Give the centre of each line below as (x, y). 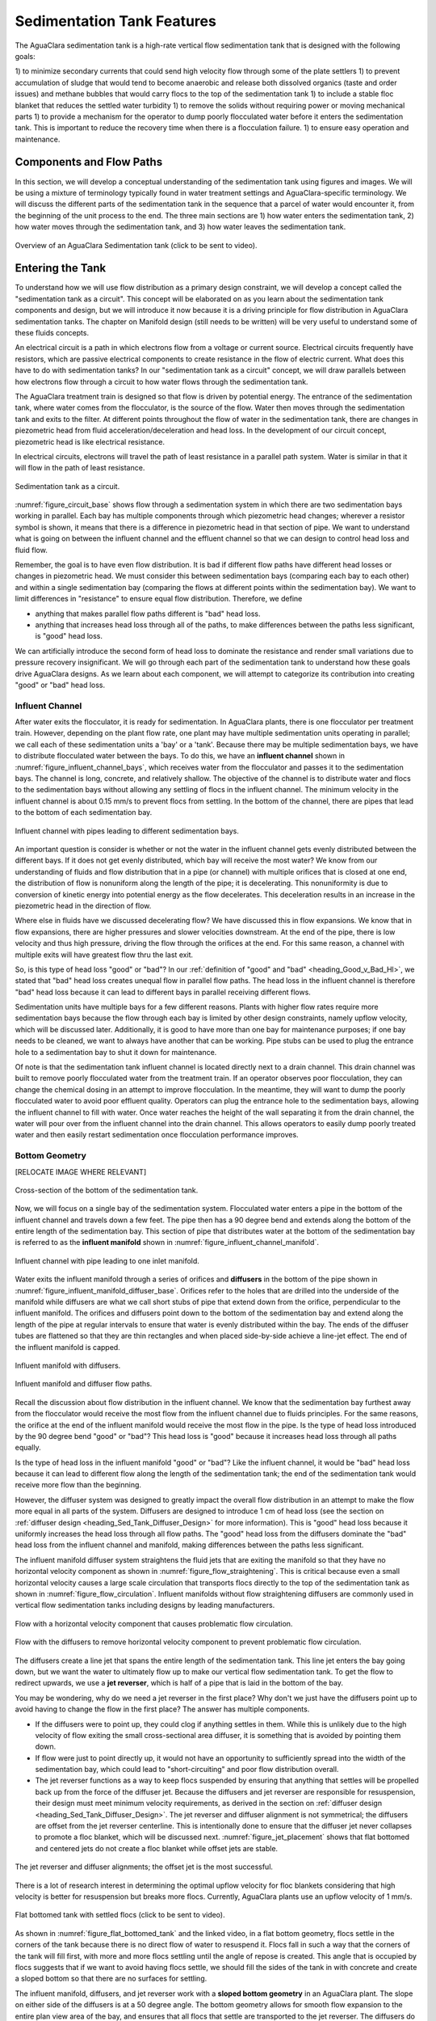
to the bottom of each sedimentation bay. (84, 812)
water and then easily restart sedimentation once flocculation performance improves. (157, 1135)
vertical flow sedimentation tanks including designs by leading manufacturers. (145, 1605)
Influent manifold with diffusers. (68, 1365)
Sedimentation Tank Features (116, 21)
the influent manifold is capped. (67, 1347)
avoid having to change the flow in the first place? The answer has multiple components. (162, 1709)
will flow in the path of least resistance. (80, 468)
